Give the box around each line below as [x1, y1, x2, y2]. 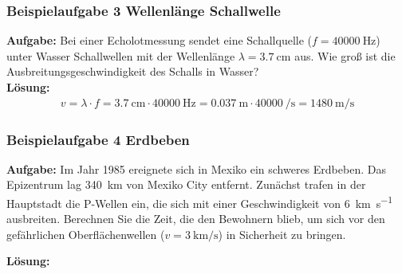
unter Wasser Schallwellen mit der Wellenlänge [6, 47, 235, 64]
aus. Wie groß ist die [294, 47, 396, 64]
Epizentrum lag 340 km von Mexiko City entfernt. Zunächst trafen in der [6, 176, 366, 193]
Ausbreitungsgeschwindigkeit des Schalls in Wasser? [6, 63, 259, 80]
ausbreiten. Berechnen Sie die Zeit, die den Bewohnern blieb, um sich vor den [6, 210, 385, 227]
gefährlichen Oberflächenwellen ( [6, 225, 165, 242]
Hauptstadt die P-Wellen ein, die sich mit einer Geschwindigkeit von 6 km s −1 [6, 193, 393, 211]
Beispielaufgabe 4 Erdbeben [6, 129, 190, 149]
